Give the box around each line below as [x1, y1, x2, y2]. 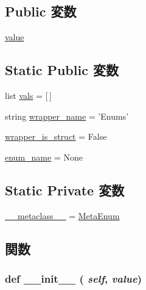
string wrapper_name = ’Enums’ [5, 109, 129, 122]
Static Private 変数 [5, 180, 125, 199]
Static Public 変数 [5, 60, 119, 79]
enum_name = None [5, 150, 83, 163]
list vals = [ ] [5, 89, 52, 101]
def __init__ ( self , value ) [5, 270, 142, 286]
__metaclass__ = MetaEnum [5, 209, 120, 222]
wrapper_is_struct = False [5, 130, 107, 143]
